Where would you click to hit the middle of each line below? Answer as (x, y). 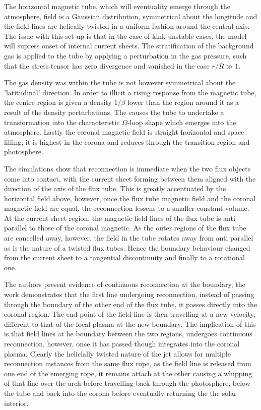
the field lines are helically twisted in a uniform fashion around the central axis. (127, 26)
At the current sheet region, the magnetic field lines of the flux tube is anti (120, 218)
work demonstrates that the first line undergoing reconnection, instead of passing (129, 294)
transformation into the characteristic (62, 122)
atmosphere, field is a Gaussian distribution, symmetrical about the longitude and (131, 16)
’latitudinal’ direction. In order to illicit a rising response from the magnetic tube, (130, 92)
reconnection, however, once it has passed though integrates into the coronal (122, 343)
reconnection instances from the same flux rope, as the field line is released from (128, 363)
